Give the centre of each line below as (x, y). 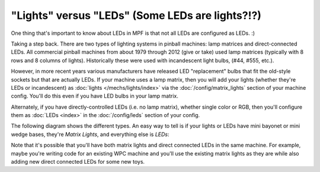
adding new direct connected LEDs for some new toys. (78, 162)
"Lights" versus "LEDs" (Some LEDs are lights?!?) (136, 15)
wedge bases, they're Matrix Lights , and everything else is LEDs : (90, 134)
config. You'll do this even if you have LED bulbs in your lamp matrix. (95, 96)
